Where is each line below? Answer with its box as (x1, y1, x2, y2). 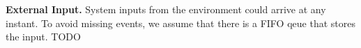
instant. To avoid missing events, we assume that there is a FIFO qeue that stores (6, 15, 355, 30)
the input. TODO (6, 29, 81, 44)
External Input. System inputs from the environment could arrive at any (6, 2, 326, 16)
